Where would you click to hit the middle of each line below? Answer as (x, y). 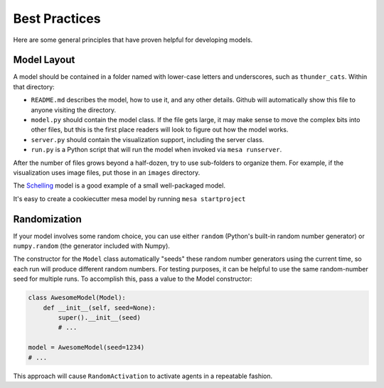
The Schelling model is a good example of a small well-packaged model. (119, 185)
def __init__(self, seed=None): (100, 308)
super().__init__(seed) (100, 317)
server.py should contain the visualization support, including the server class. (148, 139)
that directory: (34, 87)
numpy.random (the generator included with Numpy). (92, 246)
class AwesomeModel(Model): (77, 298)
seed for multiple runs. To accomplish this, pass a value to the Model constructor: (133, 279)
